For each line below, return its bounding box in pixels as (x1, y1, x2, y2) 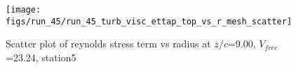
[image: (6, 5, 41, 15)
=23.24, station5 (6, 49, 76, 64)
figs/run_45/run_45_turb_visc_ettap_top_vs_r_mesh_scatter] (6, 16, 292, 26)
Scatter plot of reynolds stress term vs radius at (6, 36, 211, 51)
